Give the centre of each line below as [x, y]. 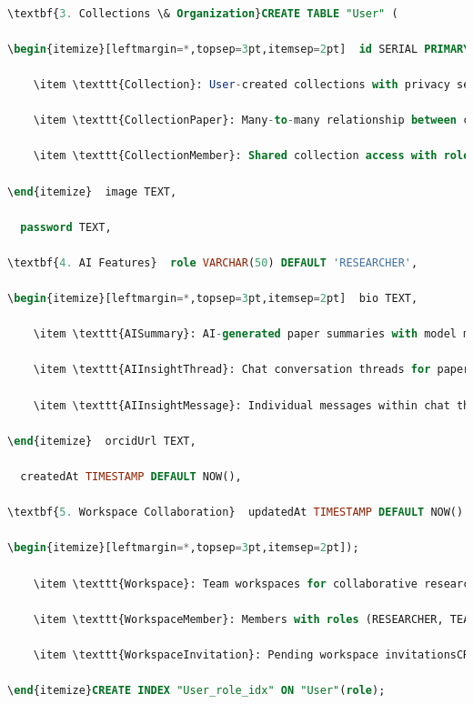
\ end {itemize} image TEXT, [92, 191]
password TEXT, [66, 227]
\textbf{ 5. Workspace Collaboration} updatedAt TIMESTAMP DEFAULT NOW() [236, 513]
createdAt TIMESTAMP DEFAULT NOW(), [131, 477]
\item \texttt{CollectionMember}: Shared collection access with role [252, 156]
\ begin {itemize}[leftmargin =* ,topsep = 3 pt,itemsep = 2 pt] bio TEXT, [213, 299]
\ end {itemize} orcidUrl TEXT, [102, 441]
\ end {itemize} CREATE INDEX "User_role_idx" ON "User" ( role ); [196, 691]
